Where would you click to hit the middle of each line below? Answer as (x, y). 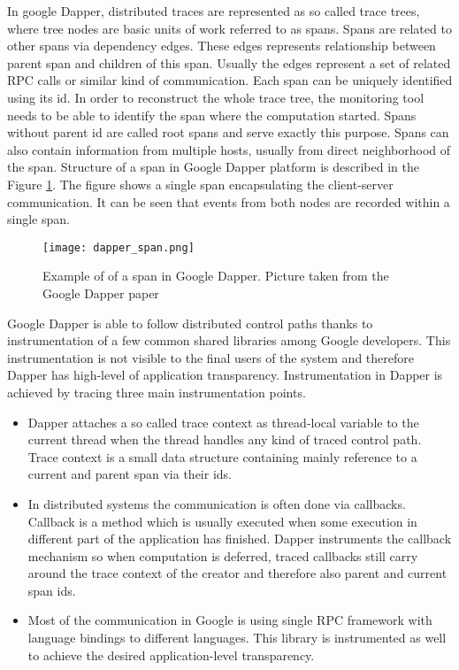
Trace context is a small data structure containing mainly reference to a (222, 456)
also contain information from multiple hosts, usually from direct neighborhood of (229, 149)
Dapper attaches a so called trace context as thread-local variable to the (223, 422)
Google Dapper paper (101, 293)
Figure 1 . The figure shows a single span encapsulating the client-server (200, 184)
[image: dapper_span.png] (119, 247)
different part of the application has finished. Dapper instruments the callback (240, 539)
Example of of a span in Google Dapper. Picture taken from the (216, 276)
